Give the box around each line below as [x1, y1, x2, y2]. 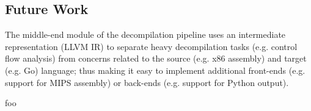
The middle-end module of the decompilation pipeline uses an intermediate [5, 28, 286, 41]
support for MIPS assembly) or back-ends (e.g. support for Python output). [5, 76, 289, 88]
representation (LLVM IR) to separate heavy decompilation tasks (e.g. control [5, 40, 298, 52]
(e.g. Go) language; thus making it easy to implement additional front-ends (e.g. [5, 63, 306, 76]
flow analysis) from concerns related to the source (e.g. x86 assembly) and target [5, 52, 307, 65]
